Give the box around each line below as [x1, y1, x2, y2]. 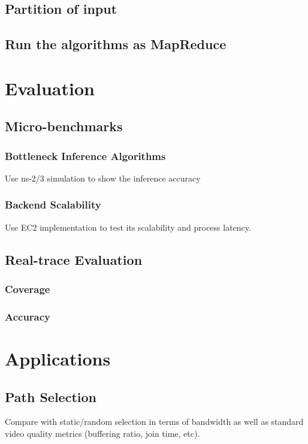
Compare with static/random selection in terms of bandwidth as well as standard [5, 415, 304, 428]
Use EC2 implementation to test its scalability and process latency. [5, 221, 251, 233]
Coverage [5, 282, 50, 297]
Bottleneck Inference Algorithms [5, 148, 166, 163]
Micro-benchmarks [5, 117, 123, 135]
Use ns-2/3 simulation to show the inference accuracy [5, 171, 201, 184]
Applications [5, 346, 111, 370]
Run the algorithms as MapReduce [5, 35, 227, 53]
